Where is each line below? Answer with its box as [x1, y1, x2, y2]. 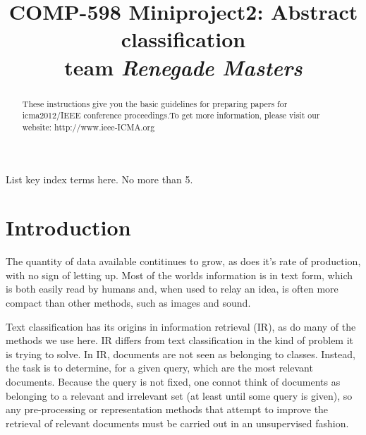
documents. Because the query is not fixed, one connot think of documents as [6, 374, 341, 388]
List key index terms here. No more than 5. [6, 171, 193, 186]
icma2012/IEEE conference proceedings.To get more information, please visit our [22, 109, 320, 121]
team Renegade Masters [64, 52, 303, 82]
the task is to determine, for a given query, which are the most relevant [6, 360, 313, 375]
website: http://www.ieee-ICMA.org [22, 121, 155, 133]
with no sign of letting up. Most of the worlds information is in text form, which [6, 267, 353, 282]
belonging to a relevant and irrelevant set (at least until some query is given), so [6, 388, 353, 403]
